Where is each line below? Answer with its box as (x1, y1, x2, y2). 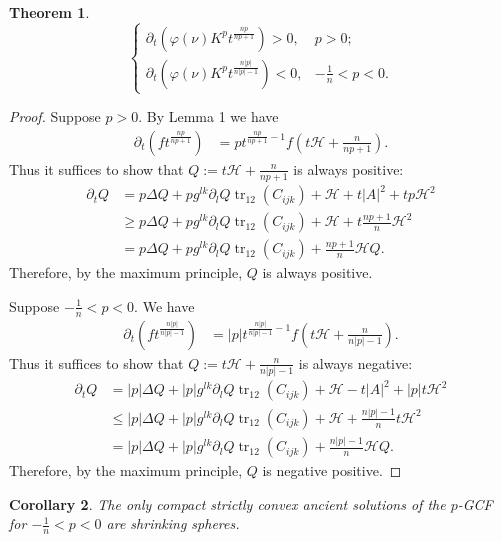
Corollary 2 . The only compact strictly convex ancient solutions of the (9, 493, 446, 514)
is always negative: (298, 352, 413, 373)
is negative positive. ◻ (262, 460, 402, 481)
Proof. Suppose (9, 106, 101, 127)
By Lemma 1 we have (146, 106, 279, 127)
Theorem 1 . (9, 2, 90, 22)
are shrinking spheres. (106, 513, 240, 534)
